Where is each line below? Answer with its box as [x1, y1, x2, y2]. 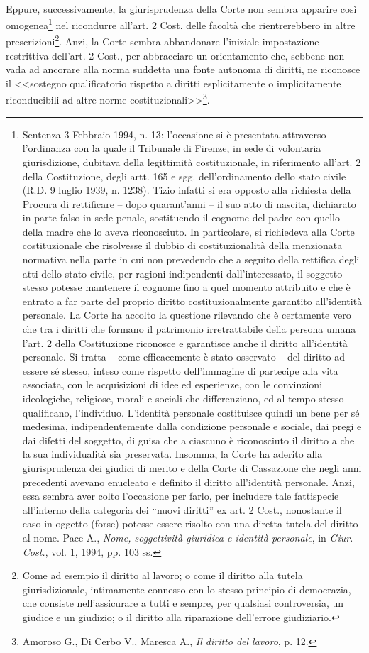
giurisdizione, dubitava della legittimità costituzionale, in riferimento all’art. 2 [22, 154, 361, 169]
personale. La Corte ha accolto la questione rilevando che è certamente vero [22, 307, 351, 322]
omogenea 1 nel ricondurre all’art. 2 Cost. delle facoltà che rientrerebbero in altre [6, 16, 356, 32]
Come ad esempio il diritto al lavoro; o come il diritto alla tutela [22, 568, 303, 583]
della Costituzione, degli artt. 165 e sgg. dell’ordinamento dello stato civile [22, 168, 346, 183]
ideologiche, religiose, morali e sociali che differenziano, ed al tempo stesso [22, 391, 344, 405]
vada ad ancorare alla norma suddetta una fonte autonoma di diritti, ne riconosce [6, 62, 360, 77]
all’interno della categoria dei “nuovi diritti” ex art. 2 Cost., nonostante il [22, 502, 342, 517]
